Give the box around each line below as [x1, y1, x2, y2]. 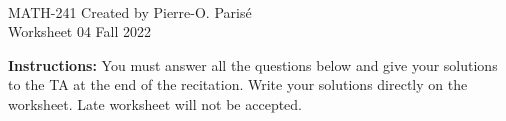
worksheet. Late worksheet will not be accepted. [8, 93, 302, 114]
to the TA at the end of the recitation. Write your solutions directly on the [8, 74, 468, 95]
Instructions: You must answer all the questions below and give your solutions [8, 54, 498, 75]
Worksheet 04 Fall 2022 [8, 21, 152, 42]
